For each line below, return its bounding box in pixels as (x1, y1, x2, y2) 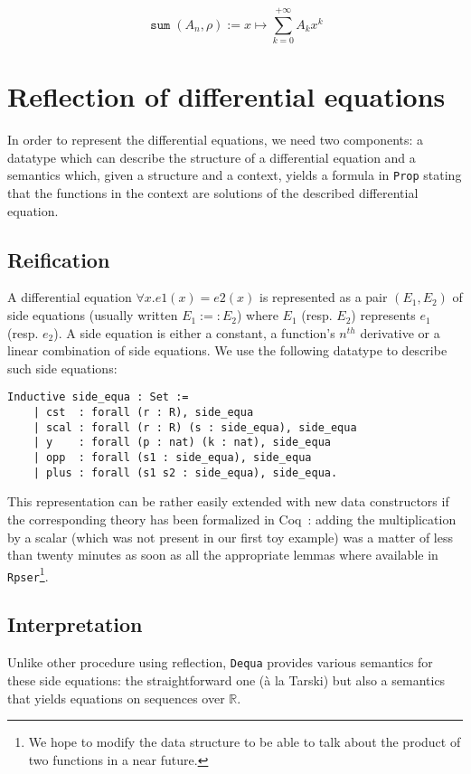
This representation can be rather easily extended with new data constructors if (7, 492, 449, 511)
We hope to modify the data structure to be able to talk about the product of (28, 732, 461, 751)
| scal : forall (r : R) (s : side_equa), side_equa (33, 420, 357, 434)
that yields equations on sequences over (7, 688, 225, 707)
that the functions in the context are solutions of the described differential (7, 184, 419, 203)
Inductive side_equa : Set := (7, 391, 189, 404)
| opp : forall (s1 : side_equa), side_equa (33, 451, 312, 465)
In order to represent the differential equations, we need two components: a (7, 130, 424, 149)
